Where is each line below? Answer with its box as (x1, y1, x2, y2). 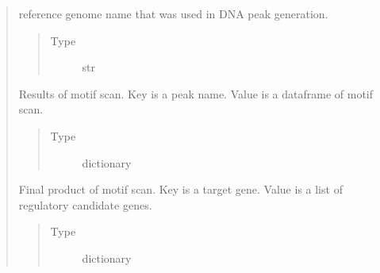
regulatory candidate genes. (18, 196, 152, 213)
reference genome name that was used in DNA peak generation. (18, 6, 328, 21)
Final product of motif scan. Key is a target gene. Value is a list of (18, 181, 343, 198)
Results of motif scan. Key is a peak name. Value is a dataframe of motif (18, 85, 374, 102)
